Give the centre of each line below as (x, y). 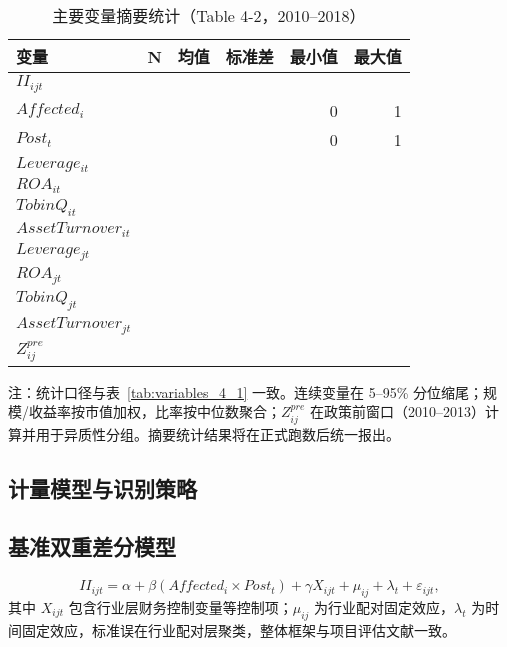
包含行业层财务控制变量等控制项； (180, 606)
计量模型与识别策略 (102, 487)
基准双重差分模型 (92, 546)
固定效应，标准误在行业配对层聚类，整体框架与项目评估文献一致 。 (238, 629)
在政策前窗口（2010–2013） (397, 411)
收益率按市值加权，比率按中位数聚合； (154, 411)
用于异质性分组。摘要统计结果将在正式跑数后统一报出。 (217, 433)
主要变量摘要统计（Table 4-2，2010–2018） (209, 15)
